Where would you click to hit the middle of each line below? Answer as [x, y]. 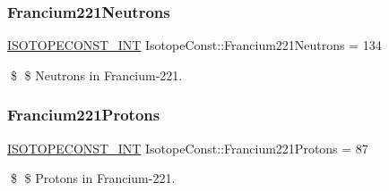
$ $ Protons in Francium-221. [93, 178]
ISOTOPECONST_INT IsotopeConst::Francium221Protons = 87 [188, 148]
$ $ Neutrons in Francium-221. [96, 75]
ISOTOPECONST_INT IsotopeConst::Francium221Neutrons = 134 [194, 45]
